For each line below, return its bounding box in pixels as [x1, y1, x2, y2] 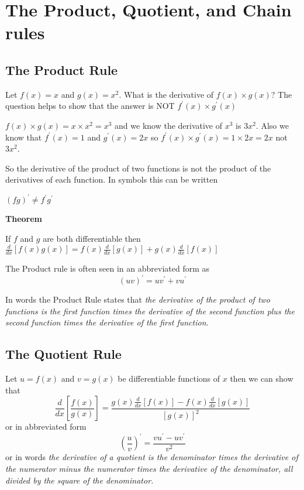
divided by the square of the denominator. [5, 474, 154, 486]
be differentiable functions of [118, 372, 220, 385]
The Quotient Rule [5, 345, 122, 363]
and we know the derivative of [115, 119, 223, 131]
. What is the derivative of [119, 88, 214, 100]
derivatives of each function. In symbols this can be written [5, 173, 218, 186]
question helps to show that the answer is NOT [5, 100, 175, 112]
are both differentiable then [43, 232, 141, 245]
